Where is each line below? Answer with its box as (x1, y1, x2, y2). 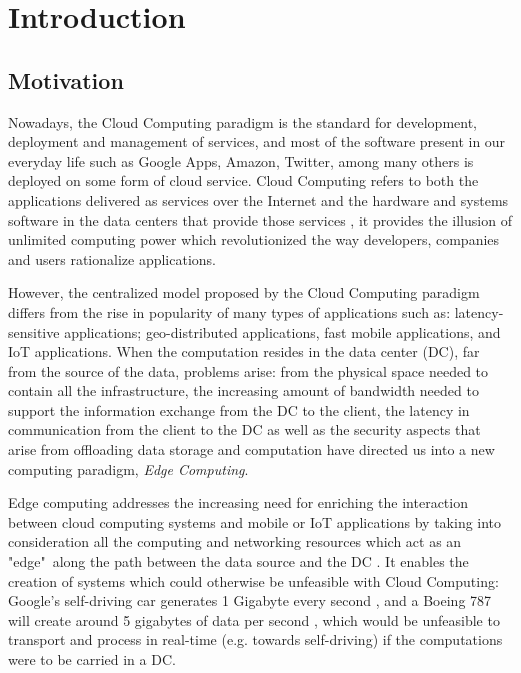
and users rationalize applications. (8, 248, 216, 269)
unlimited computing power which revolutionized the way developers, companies (8, 229, 500, 250)
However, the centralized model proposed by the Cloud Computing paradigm (8, 282, 480, 303)
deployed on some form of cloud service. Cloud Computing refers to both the (8, 170, 479, 191)
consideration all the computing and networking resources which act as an (8, 531, 462, 552)
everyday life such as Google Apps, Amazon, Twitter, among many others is (8, 150, 474, 171)
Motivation (8, 64, 124, 95)
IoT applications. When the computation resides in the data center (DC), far (8, 341, 480, 362)
